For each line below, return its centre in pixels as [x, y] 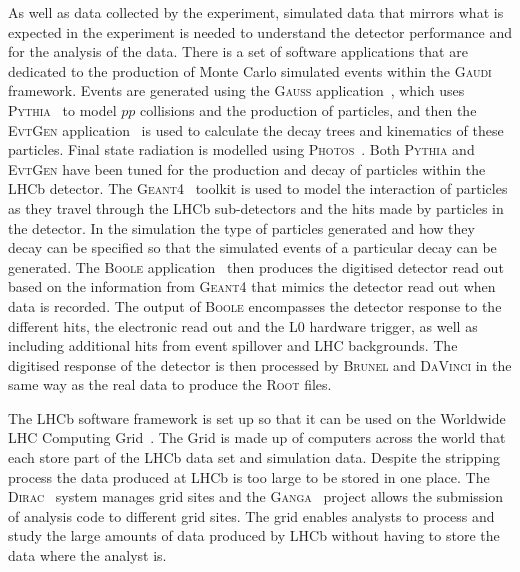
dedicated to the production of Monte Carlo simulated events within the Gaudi [250, 70]
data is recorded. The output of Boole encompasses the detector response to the [255, 305]
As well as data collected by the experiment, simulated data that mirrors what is [256, 12]
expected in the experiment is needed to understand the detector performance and [260, 31]
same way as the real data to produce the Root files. [170, 384]
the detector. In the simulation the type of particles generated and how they [241, 227]
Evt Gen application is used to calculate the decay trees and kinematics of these [256, 129]
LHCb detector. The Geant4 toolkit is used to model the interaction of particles [258, 188]
